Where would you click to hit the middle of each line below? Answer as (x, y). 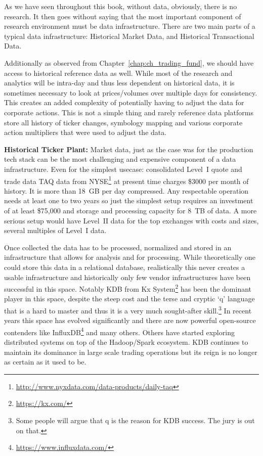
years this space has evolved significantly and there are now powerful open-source (130, 320)
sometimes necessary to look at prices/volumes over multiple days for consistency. (131, 92)
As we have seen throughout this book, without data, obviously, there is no (121, 6)
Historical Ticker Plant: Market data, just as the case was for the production (129, 149)
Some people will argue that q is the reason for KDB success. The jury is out (135, 420)
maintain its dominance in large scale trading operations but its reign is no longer (131, 352)
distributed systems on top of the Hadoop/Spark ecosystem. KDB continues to (126, 342)
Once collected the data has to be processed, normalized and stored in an (118, 247)
